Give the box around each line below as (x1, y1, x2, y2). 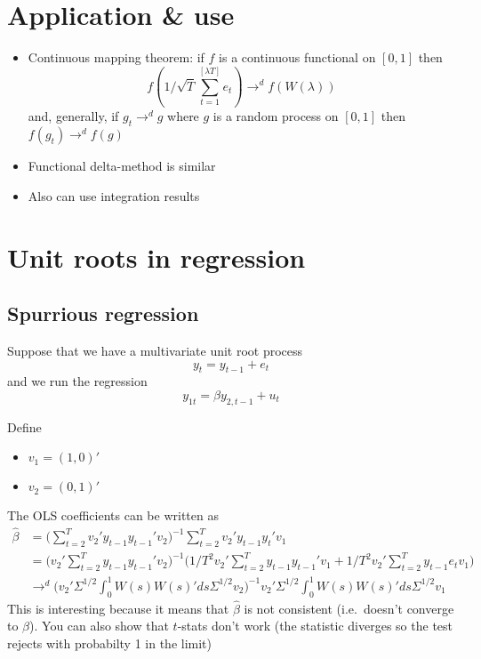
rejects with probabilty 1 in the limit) (7, 634, 212, 653)
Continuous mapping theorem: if (28, 48, 204, 67)
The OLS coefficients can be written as (7, 506, 219, 525)
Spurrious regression (7, 300, 199, 327)
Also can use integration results (28, 186, 200, 205)
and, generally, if (28, 107, 119, 125)
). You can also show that (29, 616, 169, 635)
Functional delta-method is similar (28, 157, 216, 175)
